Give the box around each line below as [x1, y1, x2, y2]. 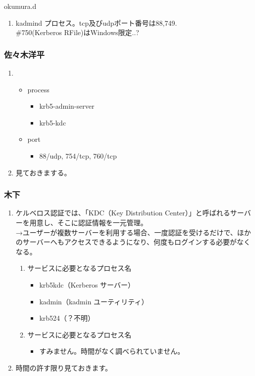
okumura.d [4, 1, 37, 11]
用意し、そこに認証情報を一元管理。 [29, 217, 148, 227]
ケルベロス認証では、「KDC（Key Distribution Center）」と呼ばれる [15, 208, 230, 218]
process [27, 84, 50, 94]
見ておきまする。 [15, 167, 71, 177]
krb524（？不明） [39, 313, 95, 323]
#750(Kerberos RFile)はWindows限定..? [15, 27, 139, 38]
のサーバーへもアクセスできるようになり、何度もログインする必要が [15, 237, 237, 247]
